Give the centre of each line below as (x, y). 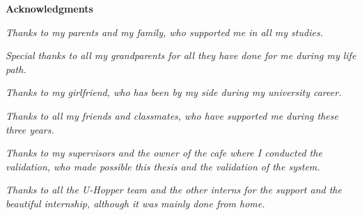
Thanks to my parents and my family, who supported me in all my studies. (164, 32)
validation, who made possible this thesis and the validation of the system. (163, 166)
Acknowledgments (49, 8)
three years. (30, 129)
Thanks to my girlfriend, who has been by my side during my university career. (174, 92)
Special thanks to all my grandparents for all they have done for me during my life (181, 55)
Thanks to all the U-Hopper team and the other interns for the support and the (174, 190)
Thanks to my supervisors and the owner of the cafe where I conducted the (164, 153)
